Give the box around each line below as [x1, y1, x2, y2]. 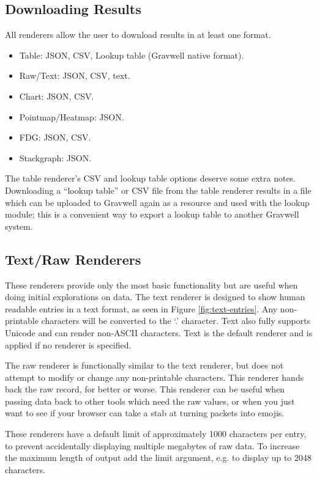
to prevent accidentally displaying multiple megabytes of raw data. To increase [5, 439, 300, 452]
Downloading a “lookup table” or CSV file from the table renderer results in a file [5, 183, 311, 196]
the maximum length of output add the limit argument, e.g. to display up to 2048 [5, 451, 312, 464]
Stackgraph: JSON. [19, 151, 92, 164]
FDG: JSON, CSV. [19, 131, 91, 144]
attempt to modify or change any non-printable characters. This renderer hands [5, 370, 304, 383]
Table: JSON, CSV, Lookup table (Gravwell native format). [19, 48, 244, 61]
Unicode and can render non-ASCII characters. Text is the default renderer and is [5, 326, 313, 339]
